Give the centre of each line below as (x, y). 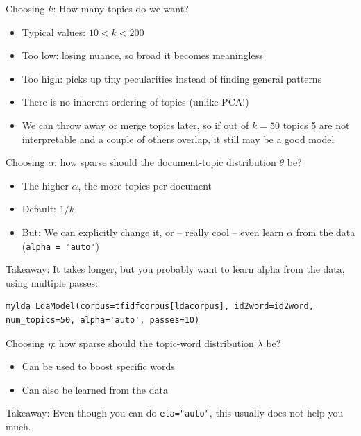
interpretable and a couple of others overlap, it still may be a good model (178, 139)
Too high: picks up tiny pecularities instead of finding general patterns (172, 78)
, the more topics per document (145, 185)
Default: (39, 209)
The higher (45, 185)
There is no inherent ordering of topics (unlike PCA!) (135, 102)
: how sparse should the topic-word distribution (153, 343)
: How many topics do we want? (121, 8)
